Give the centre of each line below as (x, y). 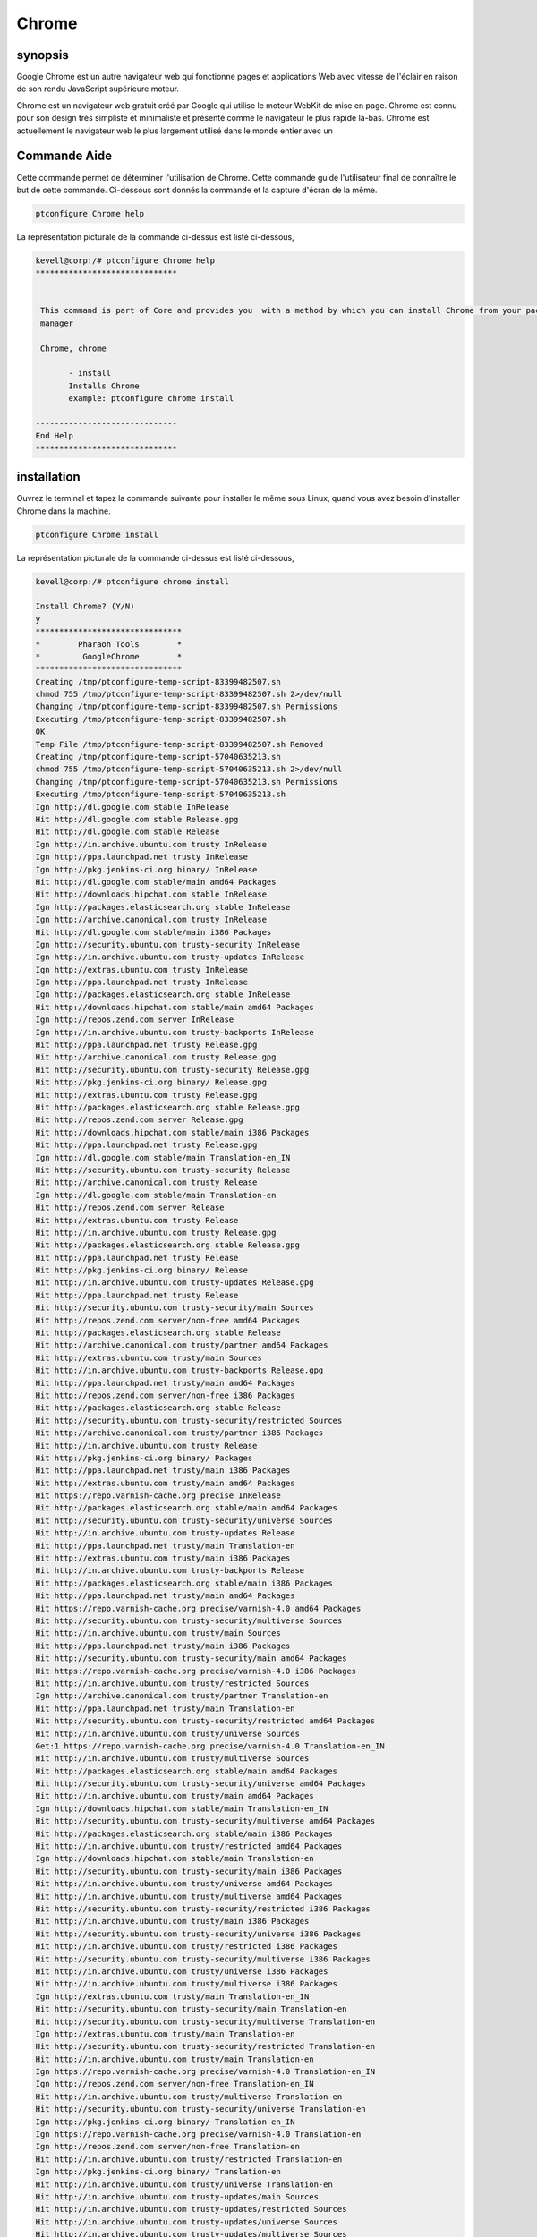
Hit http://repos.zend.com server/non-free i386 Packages (165, 1395)
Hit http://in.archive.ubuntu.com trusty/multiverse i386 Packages (187, 1984)
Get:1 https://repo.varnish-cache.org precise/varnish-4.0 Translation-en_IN (210, 1746)
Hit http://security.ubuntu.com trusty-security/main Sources (175, 1308)
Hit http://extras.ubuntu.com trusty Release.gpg (146, 1095)
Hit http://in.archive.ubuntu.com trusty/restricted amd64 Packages (189, 1846)
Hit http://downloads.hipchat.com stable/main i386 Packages (172, 1132)
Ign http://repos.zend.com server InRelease (135, 1020)
